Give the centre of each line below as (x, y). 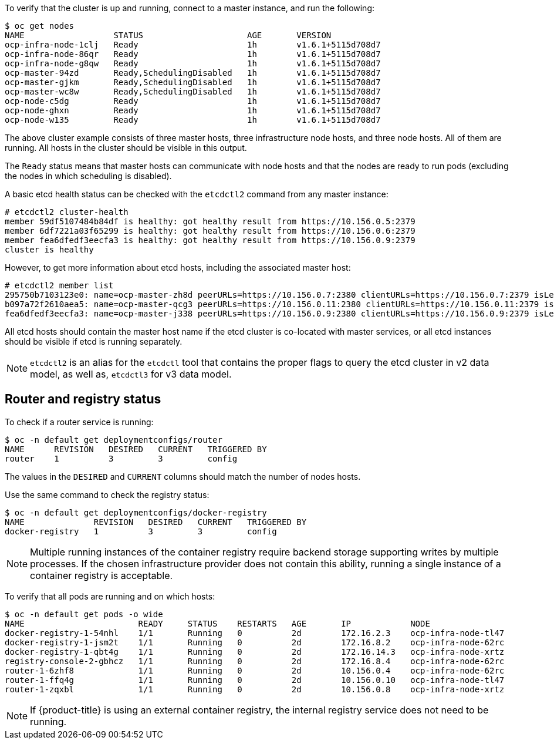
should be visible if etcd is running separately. (94, 341)
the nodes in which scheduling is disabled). (88, 176)
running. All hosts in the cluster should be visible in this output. (126, 148)
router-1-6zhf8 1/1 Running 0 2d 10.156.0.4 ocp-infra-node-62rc (255, 670)
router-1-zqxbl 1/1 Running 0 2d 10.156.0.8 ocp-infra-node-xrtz (255, 689)
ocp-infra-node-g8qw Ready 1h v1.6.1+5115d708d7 (193, 63)
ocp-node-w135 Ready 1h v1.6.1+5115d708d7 (193, 120)
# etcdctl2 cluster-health (67, 212)
